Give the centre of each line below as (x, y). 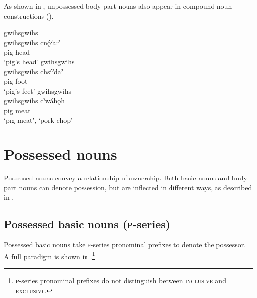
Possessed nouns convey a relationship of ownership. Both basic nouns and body (126, 178)
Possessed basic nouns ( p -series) (87, 224)
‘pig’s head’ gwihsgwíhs (39, 61)
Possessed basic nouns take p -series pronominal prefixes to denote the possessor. (125, 245)
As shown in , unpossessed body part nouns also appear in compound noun (118, 6)
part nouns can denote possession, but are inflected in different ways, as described (128, 187)
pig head (17, 52)
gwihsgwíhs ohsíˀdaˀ (34, 71)
